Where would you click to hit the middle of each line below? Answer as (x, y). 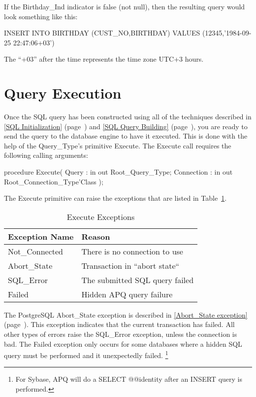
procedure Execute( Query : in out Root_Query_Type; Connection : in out (118, 172)
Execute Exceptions (101, 217)
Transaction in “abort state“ (130, 265)
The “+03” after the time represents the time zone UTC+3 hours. (104, 59)
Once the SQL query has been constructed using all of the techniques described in (128, 117)
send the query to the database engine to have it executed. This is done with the (126, 136)
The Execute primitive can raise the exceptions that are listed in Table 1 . (115, 198)
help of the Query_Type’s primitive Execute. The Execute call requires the (118, 145)
